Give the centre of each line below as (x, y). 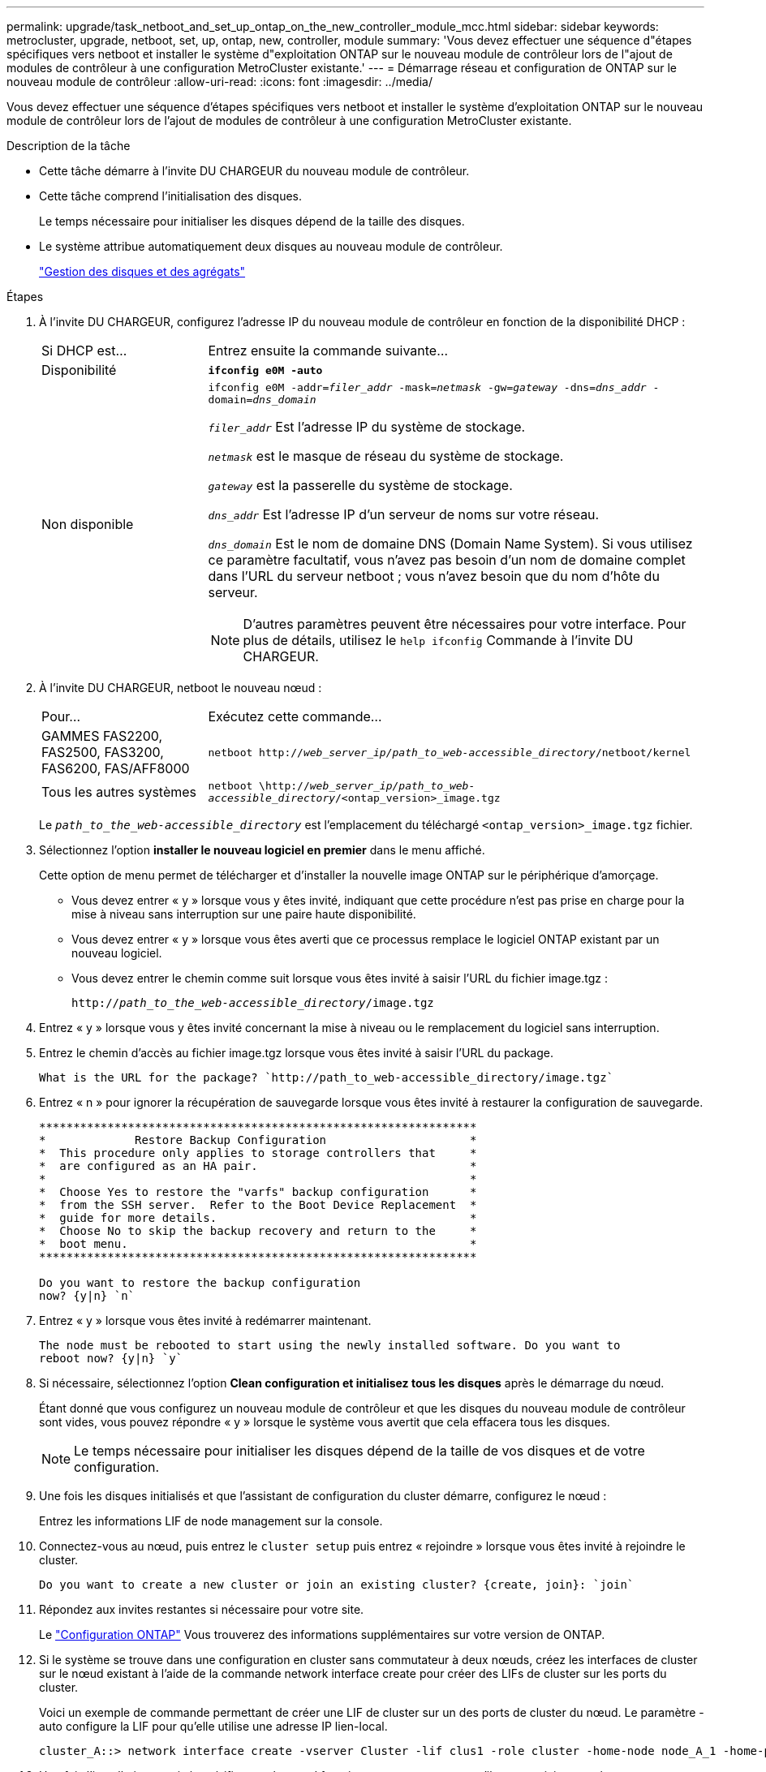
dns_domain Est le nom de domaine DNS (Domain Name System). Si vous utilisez (450, 544)
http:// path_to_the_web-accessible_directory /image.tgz (253, 1003)
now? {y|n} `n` (87, 1296)
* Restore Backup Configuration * (258, 1140)
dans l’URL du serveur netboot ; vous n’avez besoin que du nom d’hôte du (434, 576)
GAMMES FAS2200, (102, 736)
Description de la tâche (69, 146)
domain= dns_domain (262, 400)
